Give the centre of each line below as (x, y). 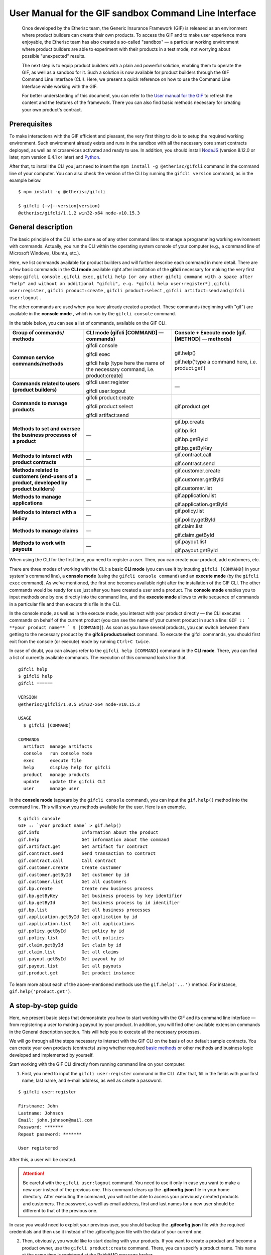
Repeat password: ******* (50, 1134)
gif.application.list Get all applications (77, 924)
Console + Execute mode (205, 333)
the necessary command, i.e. (120, 369)
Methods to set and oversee (46, 429)
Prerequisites (31, 124)
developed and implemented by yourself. (51, 1055)
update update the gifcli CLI (64, 781)
